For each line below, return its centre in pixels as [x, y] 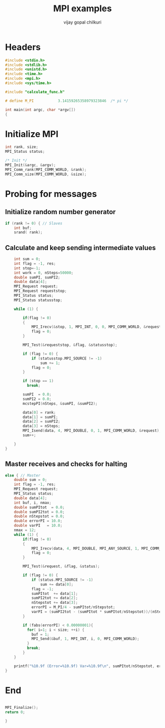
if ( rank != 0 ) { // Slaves [34, 223]
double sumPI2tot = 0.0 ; [39, 512]
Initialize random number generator [60, 212]
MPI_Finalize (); [22, 708]
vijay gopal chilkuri [82, 22]
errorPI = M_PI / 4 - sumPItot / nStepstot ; [73, 607]
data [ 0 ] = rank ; [39, 412]
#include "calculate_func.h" [35, 92]
